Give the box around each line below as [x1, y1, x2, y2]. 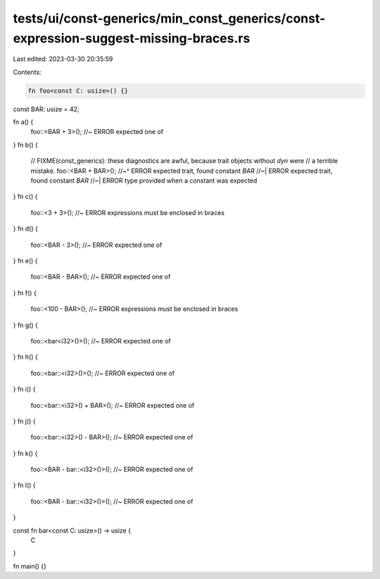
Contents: [13, 68, 42, 76]
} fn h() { [13, 353, 38, 361]
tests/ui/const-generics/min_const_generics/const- [13, 11, 326, 26]
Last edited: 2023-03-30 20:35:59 [13, 55, 113, 63]
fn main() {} [13, 561, 47, 571]
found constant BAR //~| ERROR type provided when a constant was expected [30, 176, 258, 185]
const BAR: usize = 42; [13, 104, 80, 113]
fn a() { [13, 118, 34, 126]
